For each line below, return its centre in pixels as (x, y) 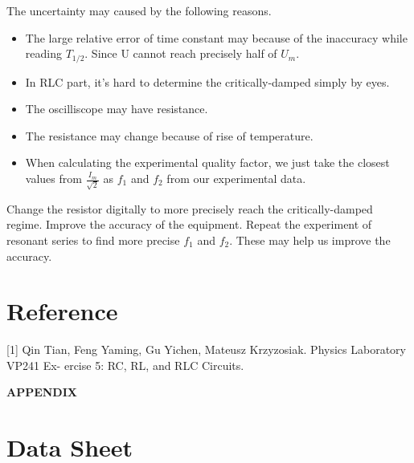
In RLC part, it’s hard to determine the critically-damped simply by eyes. (207, 81)
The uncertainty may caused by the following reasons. (139, 10)
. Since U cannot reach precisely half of (181, 53)
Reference (62, 311)
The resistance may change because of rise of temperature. (169, 135)
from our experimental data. (236, 179)
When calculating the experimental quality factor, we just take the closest (207, 162)
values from (53, 179)
